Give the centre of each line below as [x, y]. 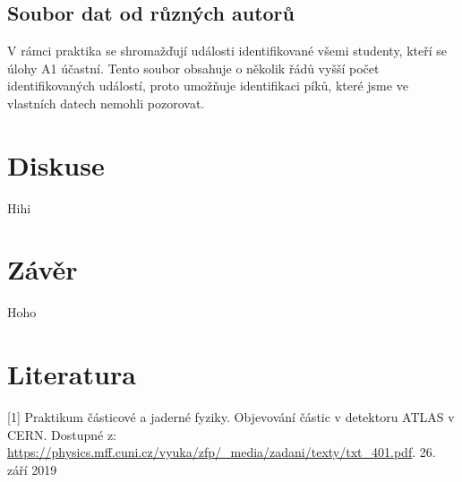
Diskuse [56, 164]
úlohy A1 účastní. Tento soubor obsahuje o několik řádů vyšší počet [193, 68]
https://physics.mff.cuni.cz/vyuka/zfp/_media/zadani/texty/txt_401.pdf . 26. [222, 452]
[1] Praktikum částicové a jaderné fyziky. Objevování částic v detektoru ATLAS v [231, 417]
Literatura [72, 374]
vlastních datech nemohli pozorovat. [106, 103]
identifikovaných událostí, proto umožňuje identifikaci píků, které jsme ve [208, 86]
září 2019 [32, 469]
